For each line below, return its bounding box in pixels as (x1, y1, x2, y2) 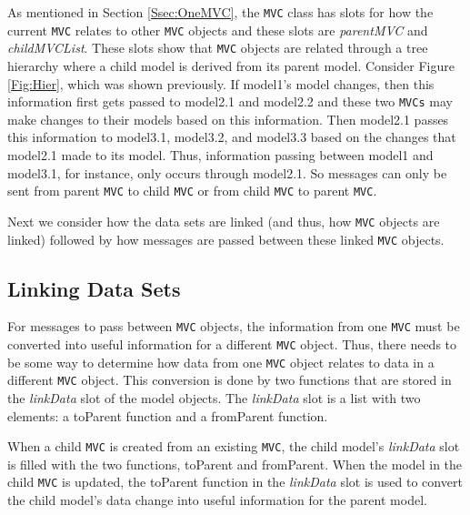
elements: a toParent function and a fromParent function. (7, 406, 328, 425)
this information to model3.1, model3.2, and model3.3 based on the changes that (7, 127, 456, 146)
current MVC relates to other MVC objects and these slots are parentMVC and (7, 20, 428, 39)
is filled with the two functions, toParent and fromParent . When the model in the (7, 454, 463, 473)
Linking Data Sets (7, 274, 181, 302)
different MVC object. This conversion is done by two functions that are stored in (7, 370, 452, 389)
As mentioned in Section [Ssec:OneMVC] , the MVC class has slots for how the (7, 3, 434, 21)
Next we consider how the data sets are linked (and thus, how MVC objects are (7, 211, 440, 230)
